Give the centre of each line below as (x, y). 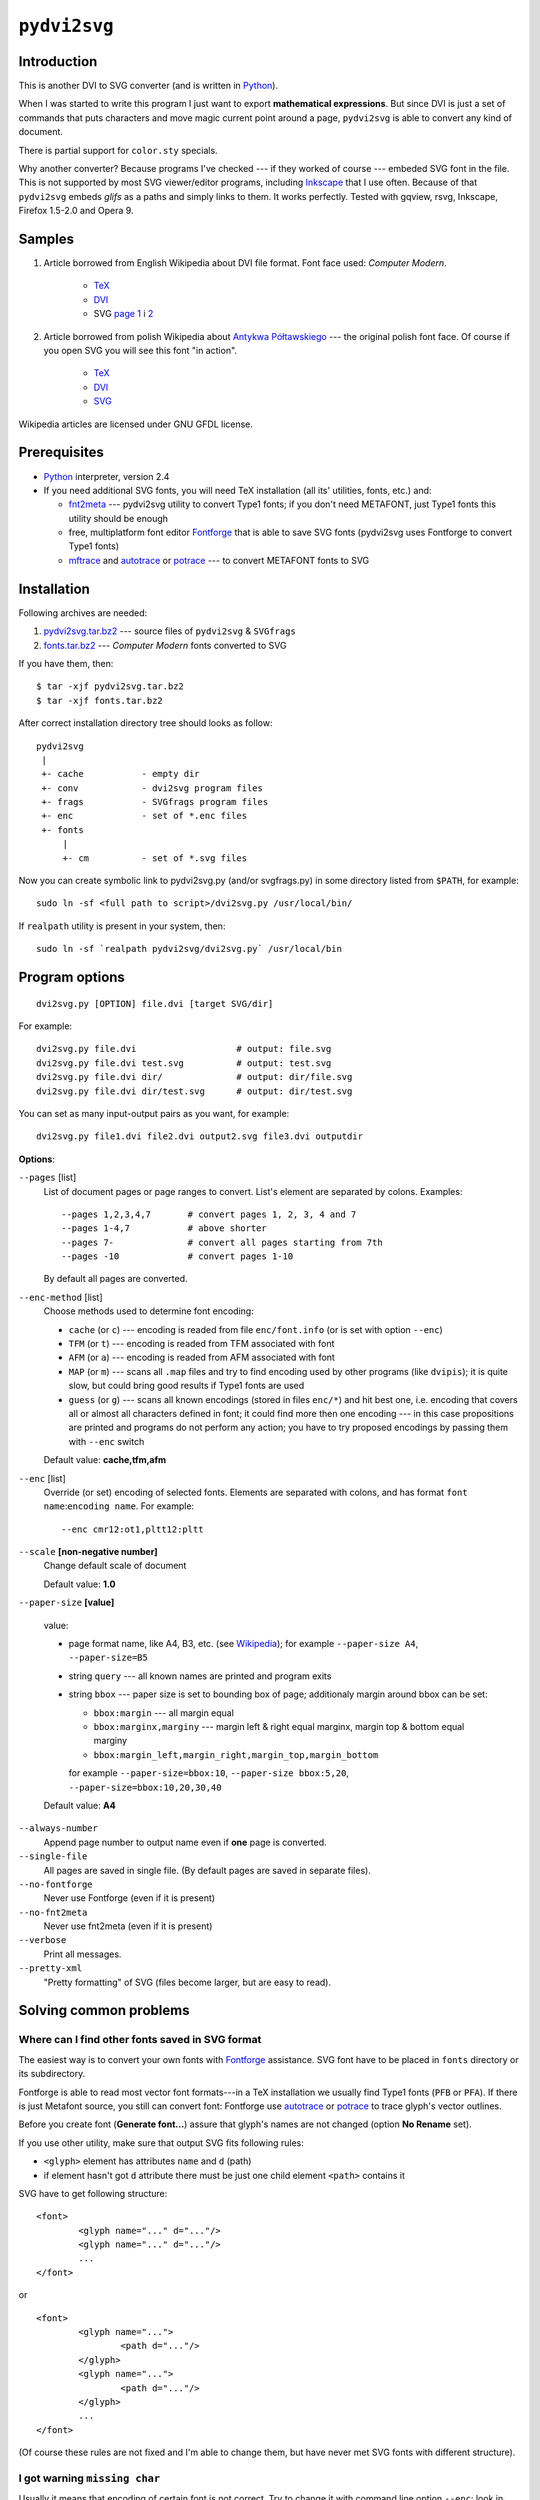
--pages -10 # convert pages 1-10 (177, 1256)
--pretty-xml (50, 1968)
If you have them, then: (66, 663)
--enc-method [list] (61, 1297)
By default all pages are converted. (116, 1279)
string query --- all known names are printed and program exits (200, 1676)
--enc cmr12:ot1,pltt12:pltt (132, 1529)
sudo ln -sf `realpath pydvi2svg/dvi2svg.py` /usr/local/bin (189, 949)
